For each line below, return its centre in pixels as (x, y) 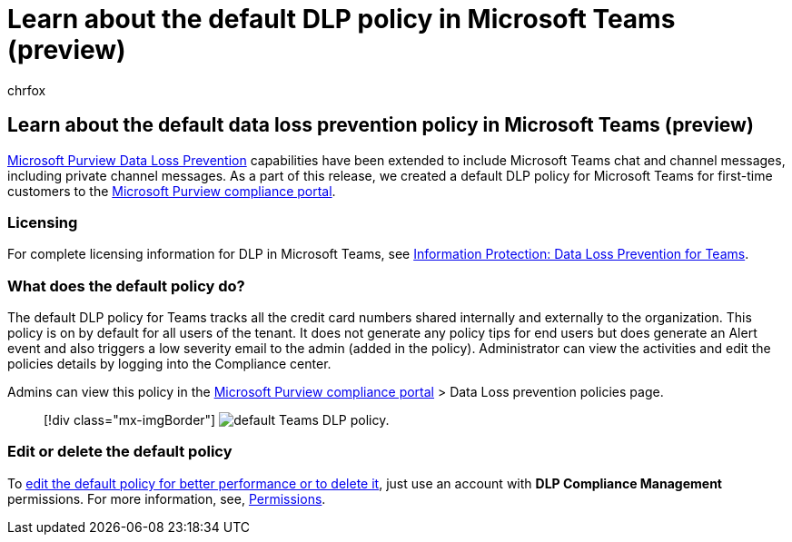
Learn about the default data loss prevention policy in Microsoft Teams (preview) (381, 125)
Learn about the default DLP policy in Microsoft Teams (342, 19)
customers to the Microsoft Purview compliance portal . (172, 191)
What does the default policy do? (126, 286)
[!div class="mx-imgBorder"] (130, 420)
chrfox (27, 90)
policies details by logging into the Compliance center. (169, 364)
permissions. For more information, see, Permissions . (167, 498)
